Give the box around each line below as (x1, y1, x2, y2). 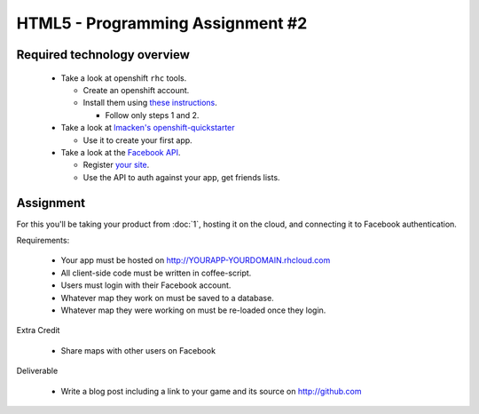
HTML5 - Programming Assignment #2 (16, 13, 308, 33)
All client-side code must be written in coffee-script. (60, 267, 252, 278)
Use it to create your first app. (82, 134, 192, 146)
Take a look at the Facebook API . (60, 147, 181, 157)
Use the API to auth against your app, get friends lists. (82, 171, 280, 182)
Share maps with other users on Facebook (60, 345, 216, 355)
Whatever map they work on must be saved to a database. (60, 292, 274, 303)
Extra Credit (16, 325, 60, 336)
